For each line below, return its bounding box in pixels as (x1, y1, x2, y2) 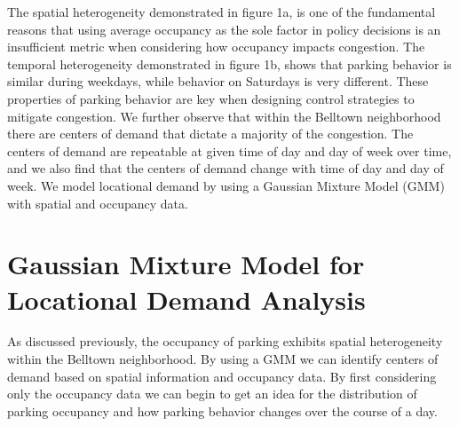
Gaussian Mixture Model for (7, 246, 365, 282)
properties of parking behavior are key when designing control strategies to (7, 89, 415, 107)
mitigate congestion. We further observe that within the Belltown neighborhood (7, 106, 441, 125)
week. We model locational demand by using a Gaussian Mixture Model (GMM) (7, 176, 445, 194)
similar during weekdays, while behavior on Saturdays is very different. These (7, 72, 429, 91)
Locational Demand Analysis (7, 280, 366, 317)
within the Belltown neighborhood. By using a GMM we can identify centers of (7, 350, 439, 368)
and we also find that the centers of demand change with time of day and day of (7, 159, 444, 177)
